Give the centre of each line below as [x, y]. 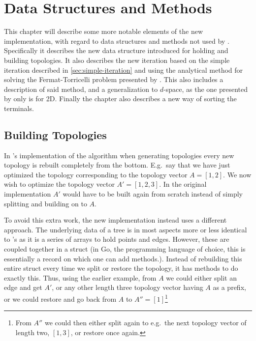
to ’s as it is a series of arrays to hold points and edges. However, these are [117, 239]
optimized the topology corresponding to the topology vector [96, 174]
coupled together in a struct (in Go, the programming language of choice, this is [125, 249]
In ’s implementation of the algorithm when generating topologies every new [119, 155]
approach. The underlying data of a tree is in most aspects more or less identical [126, 229]
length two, [32, 332]
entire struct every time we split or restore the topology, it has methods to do [121, 268]
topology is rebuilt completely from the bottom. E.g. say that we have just [117, 165]
